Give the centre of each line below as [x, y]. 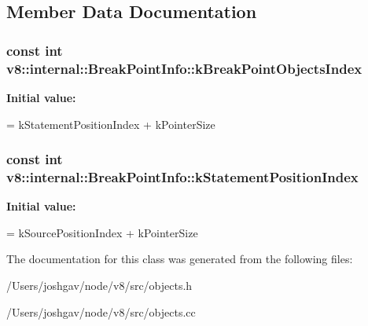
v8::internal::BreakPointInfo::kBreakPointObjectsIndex [184, 68]
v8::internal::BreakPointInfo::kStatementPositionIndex [182, 176]
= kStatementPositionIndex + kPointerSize [111, 124]
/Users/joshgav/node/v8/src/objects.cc [101, 311]
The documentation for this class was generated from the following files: [180, 259]
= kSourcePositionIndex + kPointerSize [102, 232]
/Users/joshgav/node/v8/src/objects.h [99, 286]
